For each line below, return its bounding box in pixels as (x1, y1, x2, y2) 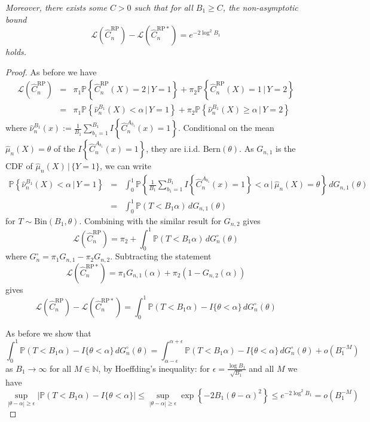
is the (275, 142, 296, 155)
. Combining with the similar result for (79, 214, 221, 227)
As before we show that (5, 326, 91, 339)
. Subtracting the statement (110, 250, 212, 262)
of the (54, 142, 75, 155)
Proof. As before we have (5, 65, 97, 78)
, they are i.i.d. (146, 142, 200, 155)
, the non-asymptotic (222, 1, 298, 13)
